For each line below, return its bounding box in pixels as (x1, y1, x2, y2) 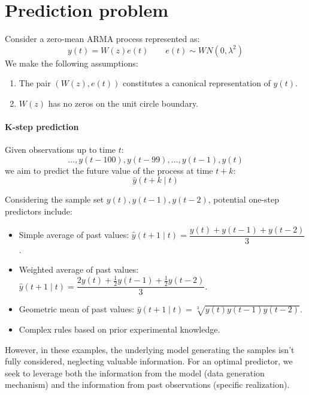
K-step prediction (5, 120, 79, 133)
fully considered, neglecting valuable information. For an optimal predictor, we (5, 355, 293, 367)
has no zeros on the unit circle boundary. (48, 97, 199, 109)
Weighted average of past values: (19, 263, 139, 276)
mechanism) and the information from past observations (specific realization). (5, 378, 290, 391)
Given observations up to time (5, 143, 116, 156)
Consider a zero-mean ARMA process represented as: (5, 32, 200, 45)
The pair (19, 77, 51, 89)
